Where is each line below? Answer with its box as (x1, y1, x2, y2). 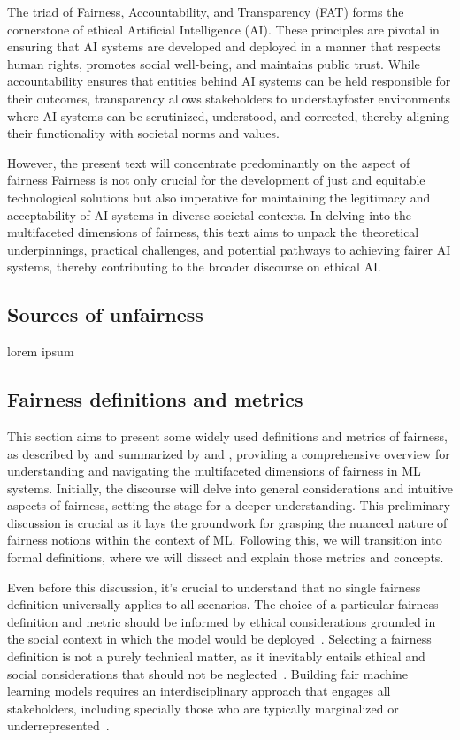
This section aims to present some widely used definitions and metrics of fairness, (7, 426, 448, 445)
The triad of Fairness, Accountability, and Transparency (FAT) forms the (7, 3, 404, 20)
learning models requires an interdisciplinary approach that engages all (7, 682, 391, 700)
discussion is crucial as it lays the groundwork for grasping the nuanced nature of (7, 513, 448, 531)
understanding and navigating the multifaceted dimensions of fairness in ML (7, 462, 421, 480)
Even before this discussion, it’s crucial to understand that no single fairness (7, 577, 421, 596)
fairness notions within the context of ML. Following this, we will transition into (7, 530, 442, 549)
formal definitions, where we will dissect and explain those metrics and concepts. (7, 548, 444, 567)
